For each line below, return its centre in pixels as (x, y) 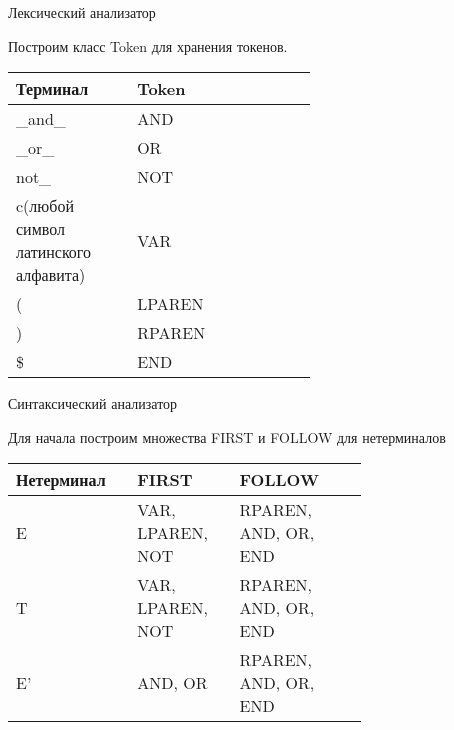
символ (41, 229)
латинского (54, 252)
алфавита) (51, 275)
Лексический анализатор (82, 12)
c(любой (45, 206)
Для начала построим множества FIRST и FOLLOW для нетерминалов (227, 436)
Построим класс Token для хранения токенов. (148, 45)
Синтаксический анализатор (93, 403)
